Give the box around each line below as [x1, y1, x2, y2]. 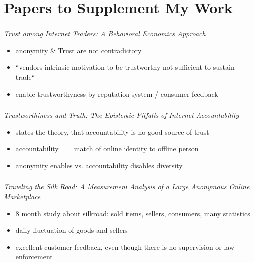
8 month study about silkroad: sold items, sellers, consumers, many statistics [15, 208, 250, 218]
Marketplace [4, 191, 41, 202]
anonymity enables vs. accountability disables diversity [15, 160, 183, 170]
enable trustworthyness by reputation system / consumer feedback [15, 88, 218, 99]
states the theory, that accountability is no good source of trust [15, 126, 209, 137]
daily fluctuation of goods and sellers [15, 225, 128, 235]
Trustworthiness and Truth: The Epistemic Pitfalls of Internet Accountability [4, 110, 239, 120]
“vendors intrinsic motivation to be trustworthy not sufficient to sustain [15, 62, 235, 72]
